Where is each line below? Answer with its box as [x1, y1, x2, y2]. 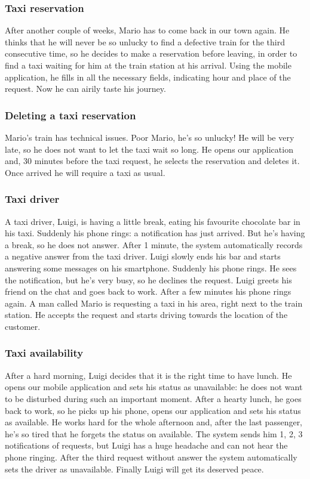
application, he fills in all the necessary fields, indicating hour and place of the [5, 70, 291, 83]
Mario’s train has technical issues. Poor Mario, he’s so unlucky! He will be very [5, 131, 294, 143]
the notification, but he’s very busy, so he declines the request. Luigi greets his [5, 273, 292, 286]
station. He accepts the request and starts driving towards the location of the [5, 308, 288, 321]
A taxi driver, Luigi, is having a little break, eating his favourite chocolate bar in [5, 215, 300, 227]
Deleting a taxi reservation [5, 107, 136, 122]
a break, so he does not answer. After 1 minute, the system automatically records [5, 238, 303, 251]
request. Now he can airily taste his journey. [5, 82, 166, 95]
